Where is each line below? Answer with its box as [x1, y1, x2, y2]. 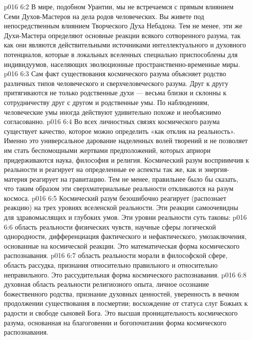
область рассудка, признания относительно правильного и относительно [4, 260, 218, 270]
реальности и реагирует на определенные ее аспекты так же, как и [4, 164, 202, 174]
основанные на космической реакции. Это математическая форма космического [4, 240, 240, 251]
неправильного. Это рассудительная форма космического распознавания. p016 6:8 [4, 269, 247, 279]
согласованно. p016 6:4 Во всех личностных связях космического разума [4, 116, 220, 127]
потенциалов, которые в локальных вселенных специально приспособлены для [4, 49, 238, 59]
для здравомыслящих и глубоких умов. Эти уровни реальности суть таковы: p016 [4, 212, 247, 222]
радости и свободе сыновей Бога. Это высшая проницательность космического [4, 308, 238, 318]
